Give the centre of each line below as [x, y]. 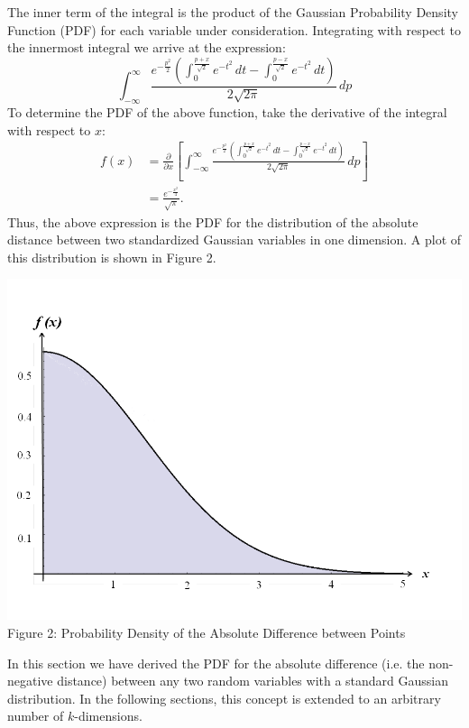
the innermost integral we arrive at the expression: [147, 47]
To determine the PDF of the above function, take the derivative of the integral [227, 112]
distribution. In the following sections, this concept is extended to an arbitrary [224, 698]
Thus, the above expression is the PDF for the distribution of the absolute [213, 221]
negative [30, 681]
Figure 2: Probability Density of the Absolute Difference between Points [207, 632]
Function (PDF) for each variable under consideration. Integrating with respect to [234, 29]
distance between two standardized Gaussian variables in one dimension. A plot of [234, 240]
